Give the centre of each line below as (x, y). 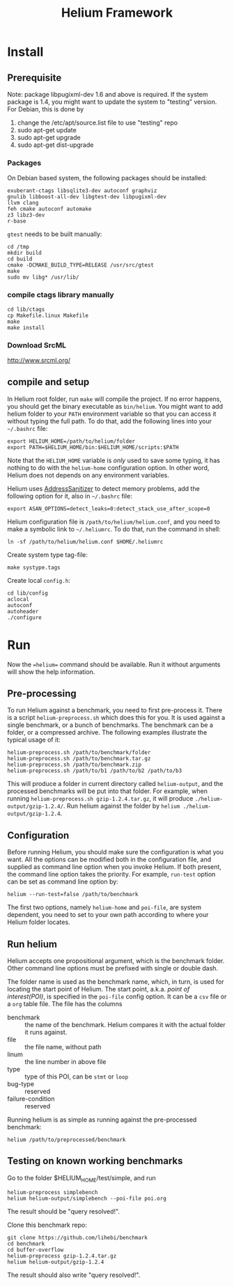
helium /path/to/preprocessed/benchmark (67, 1140)
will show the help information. (51, 672)
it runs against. (46, 1033)
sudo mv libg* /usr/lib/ (43, 277)
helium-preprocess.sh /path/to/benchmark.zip (74, 765)
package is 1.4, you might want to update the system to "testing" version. (112, 102)
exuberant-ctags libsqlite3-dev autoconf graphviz (82, 191)
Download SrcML (37, 345)
